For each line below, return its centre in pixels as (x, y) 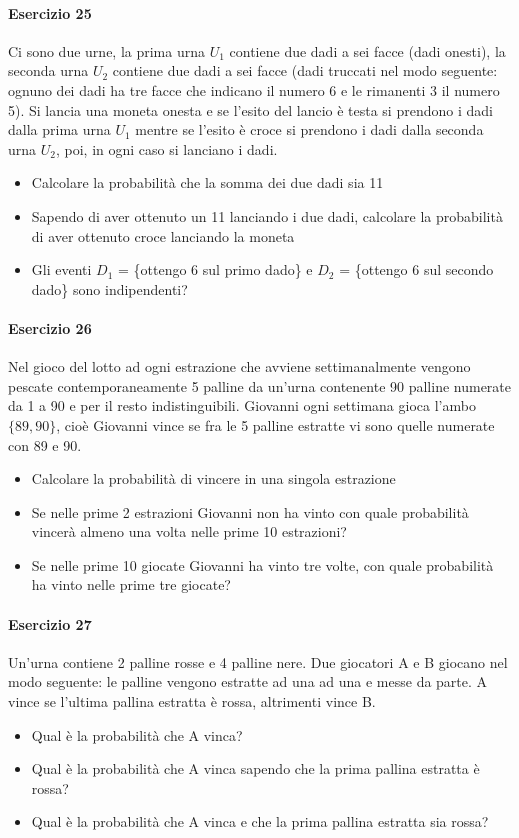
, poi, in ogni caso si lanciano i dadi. (166, 148)
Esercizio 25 (50, 12)
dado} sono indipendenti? (109, 288)
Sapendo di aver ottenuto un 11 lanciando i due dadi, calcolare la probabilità (267, 215)
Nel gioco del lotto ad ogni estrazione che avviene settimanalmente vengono (239, 366)
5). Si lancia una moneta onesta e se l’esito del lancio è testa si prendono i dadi (250, 109)
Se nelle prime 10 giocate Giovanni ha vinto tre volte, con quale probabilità (262, 564)
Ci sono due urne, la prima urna (106, 50)
